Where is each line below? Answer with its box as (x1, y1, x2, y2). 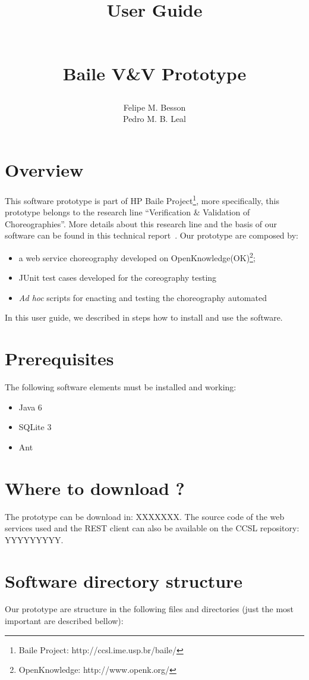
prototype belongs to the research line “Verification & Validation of (5, 206, 250, 218)
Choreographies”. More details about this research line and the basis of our (5, 217, 278, 230)
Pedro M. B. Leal (122, 112, 186, 125)
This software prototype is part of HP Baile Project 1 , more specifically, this (5, 192, 280, 206)
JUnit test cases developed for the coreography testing (18, 271, 217, 284)
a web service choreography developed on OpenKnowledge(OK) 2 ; (18, 249, 256, 264)
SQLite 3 (18, 421, 52, 433)
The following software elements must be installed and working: (5, 381, 237, 393)
